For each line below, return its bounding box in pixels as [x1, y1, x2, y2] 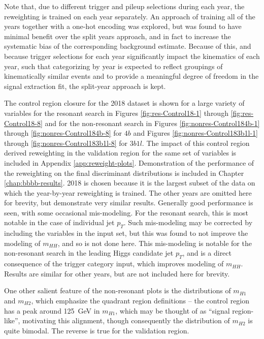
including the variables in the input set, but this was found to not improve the [4, 228, 248, 238]
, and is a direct [182, 248, 232, 258]
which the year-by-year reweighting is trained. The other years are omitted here [4, 187, 252, 198]
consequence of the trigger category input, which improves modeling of [4, 258, 224, 269]
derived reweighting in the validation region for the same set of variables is [4, 147, 237, 158]
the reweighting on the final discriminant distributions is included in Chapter [4, 167, 244, 178]
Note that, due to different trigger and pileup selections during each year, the [4, 1, 245, 11]
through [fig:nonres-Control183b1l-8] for [4, 137, 127, 148]
